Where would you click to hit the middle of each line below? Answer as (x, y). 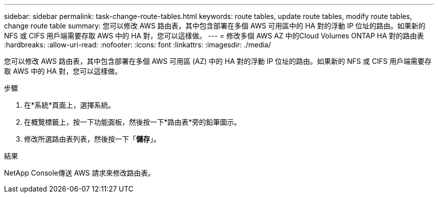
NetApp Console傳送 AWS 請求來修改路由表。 (79, 173)
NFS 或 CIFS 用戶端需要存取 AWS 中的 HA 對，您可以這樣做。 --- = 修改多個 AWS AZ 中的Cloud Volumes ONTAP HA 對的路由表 (214, 36)
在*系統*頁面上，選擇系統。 (70, 105)
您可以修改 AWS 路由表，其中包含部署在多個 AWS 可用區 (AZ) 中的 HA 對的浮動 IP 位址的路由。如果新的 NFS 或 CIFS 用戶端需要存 (218, 61)
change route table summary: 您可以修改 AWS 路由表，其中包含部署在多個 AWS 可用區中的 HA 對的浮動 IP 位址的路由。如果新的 (215, 26)
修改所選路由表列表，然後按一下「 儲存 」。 (92, 139)
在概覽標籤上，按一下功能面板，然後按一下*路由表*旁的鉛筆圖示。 (133, 122)
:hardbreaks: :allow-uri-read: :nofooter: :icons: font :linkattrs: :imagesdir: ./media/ (137, 45)
